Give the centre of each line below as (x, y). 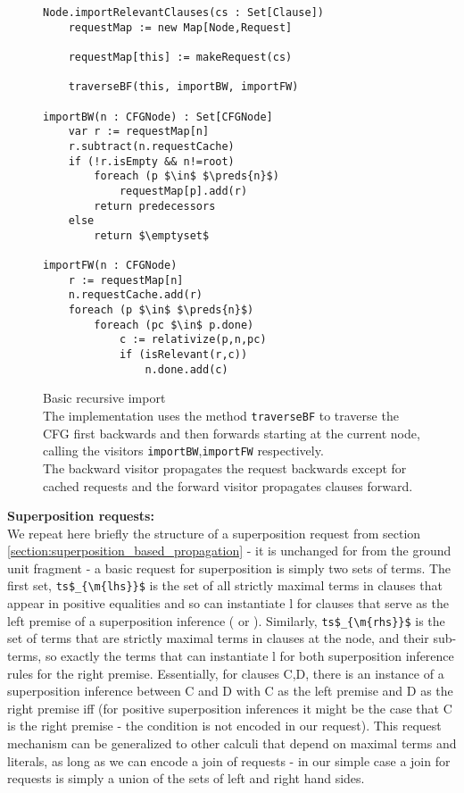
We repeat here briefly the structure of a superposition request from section (214, 533)
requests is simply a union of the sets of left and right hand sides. (186, 778)
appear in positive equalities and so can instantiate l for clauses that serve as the (228, 603)
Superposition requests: (81, 516)
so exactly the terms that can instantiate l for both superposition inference (249, 655)
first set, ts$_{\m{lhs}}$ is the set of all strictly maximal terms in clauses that (225, 585)
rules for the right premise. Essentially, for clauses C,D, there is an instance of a (226, 673)
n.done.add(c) (186, 369)
